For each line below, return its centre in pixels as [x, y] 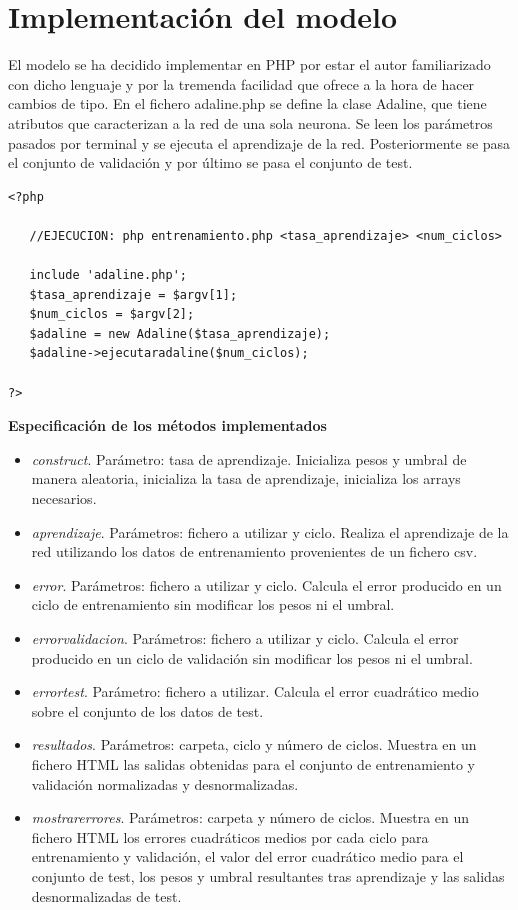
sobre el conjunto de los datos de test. [147, 710]
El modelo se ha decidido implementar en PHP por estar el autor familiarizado [249, 64]
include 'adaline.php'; [108, 275]
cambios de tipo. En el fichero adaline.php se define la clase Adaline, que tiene [247, 103]
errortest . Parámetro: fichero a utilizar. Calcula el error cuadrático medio [255, 691]
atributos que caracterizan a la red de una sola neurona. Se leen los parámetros [250, 122]
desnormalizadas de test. [106, 895]
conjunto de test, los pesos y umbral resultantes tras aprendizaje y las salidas [268, 875]
